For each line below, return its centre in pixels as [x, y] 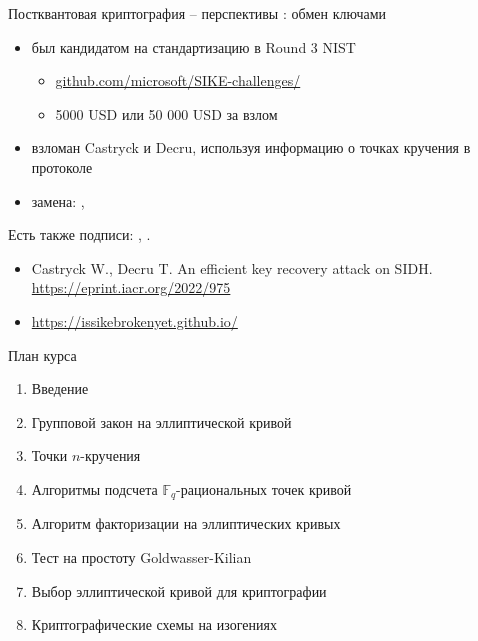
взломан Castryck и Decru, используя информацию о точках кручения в [251, 147]
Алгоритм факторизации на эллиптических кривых [186, 523]
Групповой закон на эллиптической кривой [161, 421]
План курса [42, 354]
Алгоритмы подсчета [94, 488]
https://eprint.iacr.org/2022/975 [131, 287]
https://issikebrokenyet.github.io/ [134, 320]
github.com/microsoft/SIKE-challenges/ [178, 80]
